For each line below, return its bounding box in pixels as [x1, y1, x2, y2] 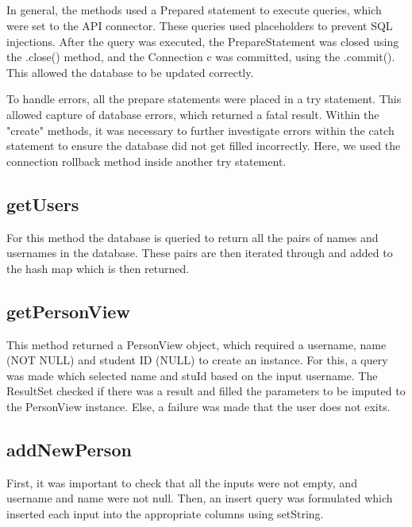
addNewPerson [6, 437, 132, 461]
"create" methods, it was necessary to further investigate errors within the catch [6, 121, 395, 138]
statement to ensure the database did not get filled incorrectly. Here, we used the [6, 137, 401, 154]
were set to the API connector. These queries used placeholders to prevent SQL [6, 17, 393, 33]
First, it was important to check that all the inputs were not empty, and [6, 474, 357, 490]
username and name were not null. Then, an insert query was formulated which [6, 490, 393, 506]
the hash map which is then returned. [6, 260, 190, 276]
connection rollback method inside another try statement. [6, 152, 287, 169]
